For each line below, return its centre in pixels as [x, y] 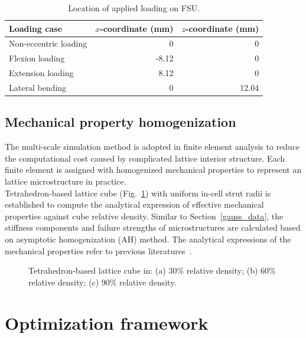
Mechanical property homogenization [121, 122]
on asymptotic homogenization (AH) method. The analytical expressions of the [148, 239]
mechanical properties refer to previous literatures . [98, 250]
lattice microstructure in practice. [66, 181]
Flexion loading [37, 58]
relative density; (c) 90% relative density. [102, 282]
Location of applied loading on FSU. [134, 8]
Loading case [36, 28]
